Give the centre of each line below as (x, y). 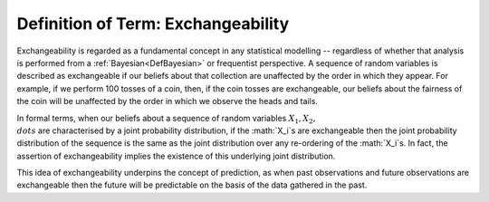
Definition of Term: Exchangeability (153, 24)
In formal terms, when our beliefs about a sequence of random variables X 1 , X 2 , (166, 119)
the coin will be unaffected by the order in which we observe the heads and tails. (168, 101)
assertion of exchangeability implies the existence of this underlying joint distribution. (176, 156)
